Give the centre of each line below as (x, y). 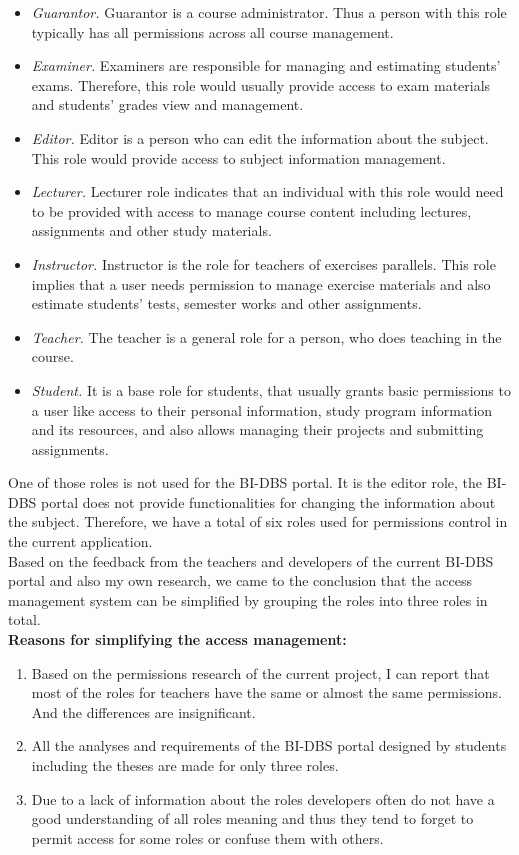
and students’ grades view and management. (167, 104)
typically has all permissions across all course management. (212, 31)
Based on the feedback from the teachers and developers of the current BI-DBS (251, 560)
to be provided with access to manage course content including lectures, (251, 210)
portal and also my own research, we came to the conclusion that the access (240, 580)
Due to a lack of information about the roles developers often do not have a (263, 798)
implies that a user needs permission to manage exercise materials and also (261, 283)
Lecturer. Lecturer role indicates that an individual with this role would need (267, 191)
